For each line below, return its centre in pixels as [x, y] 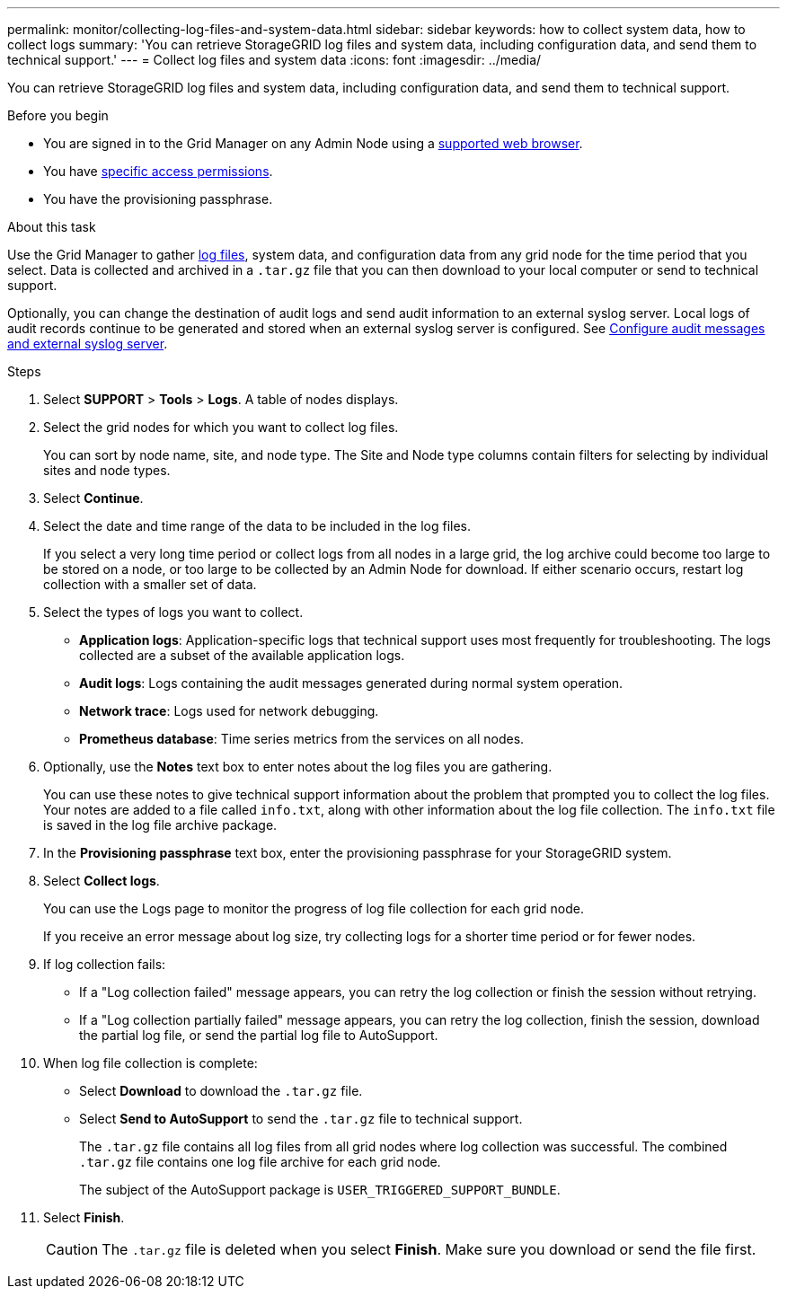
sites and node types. [107, 470]
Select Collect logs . [102, 881]
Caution [72, 1249]
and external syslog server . [88, 344]
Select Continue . [93, 498]
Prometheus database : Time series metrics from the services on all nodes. [302, 739]
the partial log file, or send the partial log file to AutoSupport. [259, 1035]
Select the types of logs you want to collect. [173, 612]
